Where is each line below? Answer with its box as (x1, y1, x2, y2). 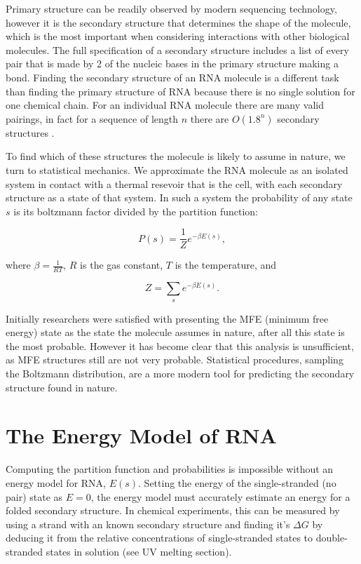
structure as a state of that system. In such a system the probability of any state (6, 190, 353, 205)
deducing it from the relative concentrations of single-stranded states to (6, 530, 313, 545)
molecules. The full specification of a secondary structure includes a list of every (6, 42, 349, 57)
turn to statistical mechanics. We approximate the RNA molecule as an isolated (6, 162, 348, 177)
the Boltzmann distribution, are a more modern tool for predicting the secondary (6, 366, 355, 381)
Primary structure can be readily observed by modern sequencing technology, (6, 1, 337, 15)
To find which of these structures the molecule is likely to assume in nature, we (6, 149, 346, 163)
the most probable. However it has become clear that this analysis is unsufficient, (6, 338, 354, 353)
